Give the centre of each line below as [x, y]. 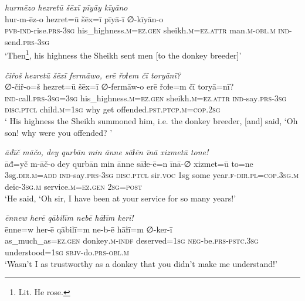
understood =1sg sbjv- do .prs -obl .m [67, 252]
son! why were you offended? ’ [59, 132]
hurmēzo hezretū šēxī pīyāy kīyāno [66, 7]
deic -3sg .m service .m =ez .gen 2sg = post [74, 186]
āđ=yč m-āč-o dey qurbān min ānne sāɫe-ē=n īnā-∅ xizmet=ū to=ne [129, 163]
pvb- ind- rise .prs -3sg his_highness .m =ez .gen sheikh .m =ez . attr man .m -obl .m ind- [148, 30]
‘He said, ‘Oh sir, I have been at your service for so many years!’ [121, 198]
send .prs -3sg [27, 41]
